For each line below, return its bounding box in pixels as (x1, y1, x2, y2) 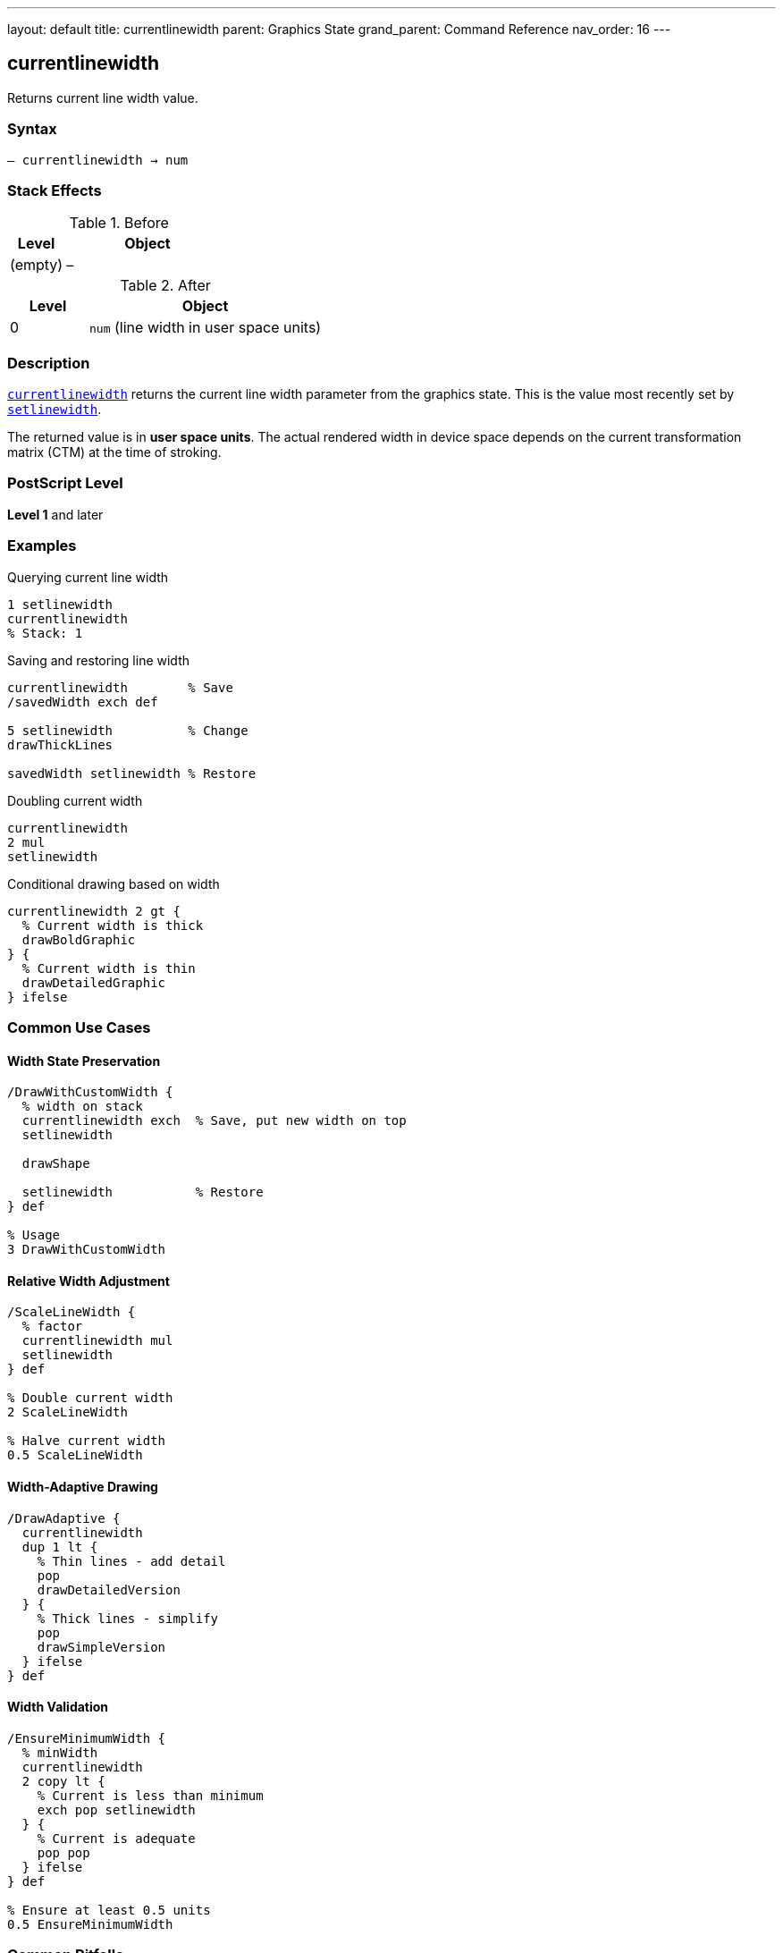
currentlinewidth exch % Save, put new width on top (21, 1113, 407, 1129)
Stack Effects (7, 181, 102, 199)
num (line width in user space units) (89, 318, 322, 337)
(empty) (10, 256, 63, 275)
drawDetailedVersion (37, 1582, 181, 1597)
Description (7, 353, 90, 372)
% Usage (7, 1228, 61, 1243)
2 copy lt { (21, 1773, 105, 1788)
